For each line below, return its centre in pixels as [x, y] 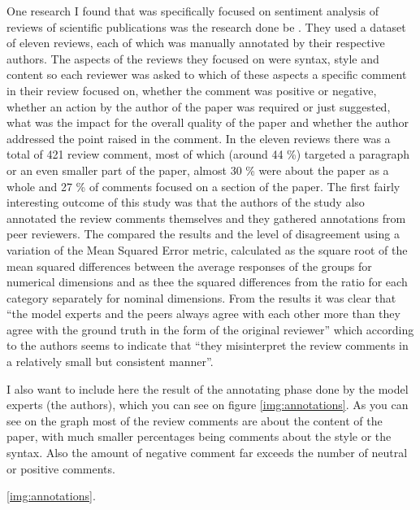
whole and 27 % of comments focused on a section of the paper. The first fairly [204, 186]
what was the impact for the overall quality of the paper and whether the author [208, 122]
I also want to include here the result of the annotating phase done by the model [208, 388]
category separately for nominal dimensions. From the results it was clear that [201, 297]
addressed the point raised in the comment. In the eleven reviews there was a [199, 138]
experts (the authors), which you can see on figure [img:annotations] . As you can [208, 405]
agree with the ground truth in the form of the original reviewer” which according [210, 329]
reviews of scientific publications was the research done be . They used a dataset [206, 26]
